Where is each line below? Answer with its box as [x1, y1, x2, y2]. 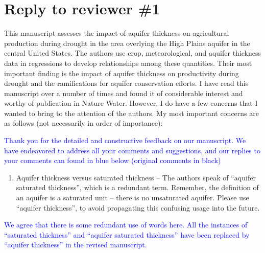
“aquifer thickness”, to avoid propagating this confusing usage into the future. [16, 202, 260, 213]
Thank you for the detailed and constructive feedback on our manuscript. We [4, 135, 246, 146]
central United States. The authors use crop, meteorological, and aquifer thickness [4, 48, 261, 58]
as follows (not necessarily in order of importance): [4, 118, 163, 128]
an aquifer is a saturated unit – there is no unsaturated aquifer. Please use [16, 192, 249, 203]
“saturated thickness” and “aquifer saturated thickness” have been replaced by [4, 229, 250, 240]
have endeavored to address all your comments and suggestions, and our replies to [4, 145, 260, 155]
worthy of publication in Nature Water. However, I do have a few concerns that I [4, 98, 258, 108]
